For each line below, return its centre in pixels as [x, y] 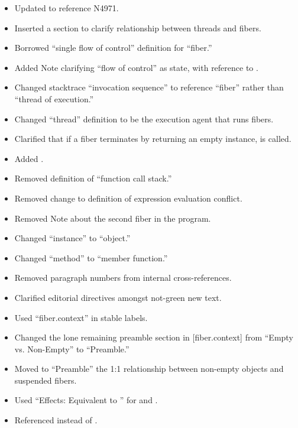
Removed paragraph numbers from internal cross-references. [123, 278]
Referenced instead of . [56, 420]
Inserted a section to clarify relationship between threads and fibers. [138, 27]
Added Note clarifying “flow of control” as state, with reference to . [136, 67]
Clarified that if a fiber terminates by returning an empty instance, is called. [153, 139]
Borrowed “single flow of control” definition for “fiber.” [113, 48]
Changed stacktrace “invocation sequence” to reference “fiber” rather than [149, 87]
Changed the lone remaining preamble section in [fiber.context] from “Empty [154, 337]
